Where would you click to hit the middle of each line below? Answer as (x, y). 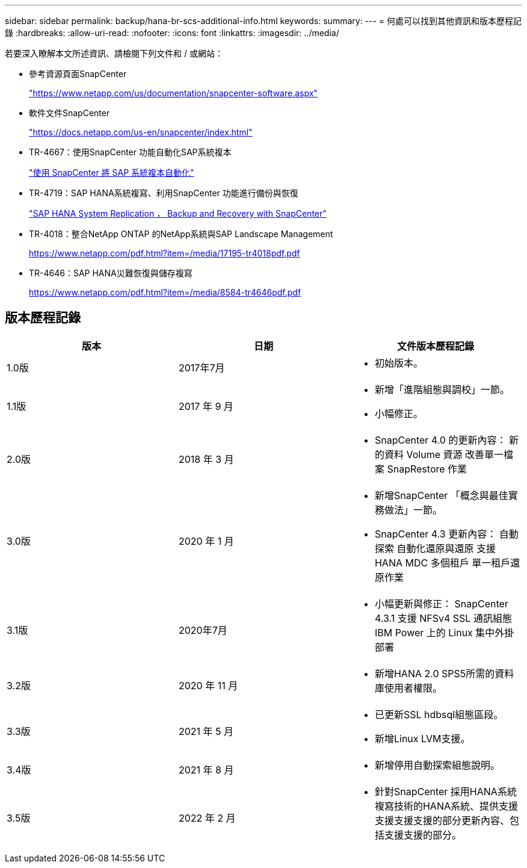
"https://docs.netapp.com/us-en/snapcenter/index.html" (141, 132)
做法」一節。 (413, 510)
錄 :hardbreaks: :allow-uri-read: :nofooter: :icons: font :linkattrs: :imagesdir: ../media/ (172, 33)
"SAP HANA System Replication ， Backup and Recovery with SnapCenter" (178, 213)
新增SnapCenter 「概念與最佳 (441, 495)
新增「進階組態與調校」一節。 (442, 389)
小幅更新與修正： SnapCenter (441, 603)
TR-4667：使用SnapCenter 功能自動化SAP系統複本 (130, 152)
